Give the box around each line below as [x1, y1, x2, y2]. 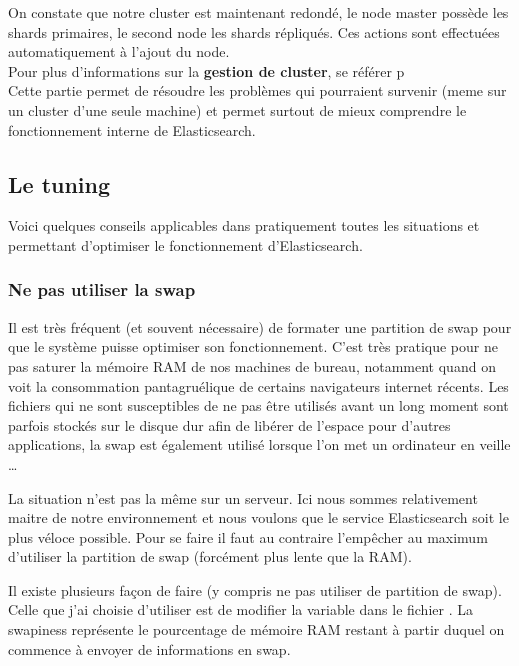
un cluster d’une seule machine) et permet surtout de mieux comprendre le [8, 99, 467, 120]
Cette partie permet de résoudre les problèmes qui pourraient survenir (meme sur [8, 80, 507, 101]
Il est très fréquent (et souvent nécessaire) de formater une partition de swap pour [8, 316, 512, 337]
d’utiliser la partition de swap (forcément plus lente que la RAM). [8, 546, 412, 567]
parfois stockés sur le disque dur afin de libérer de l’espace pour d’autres [8, 414, 451, 435]
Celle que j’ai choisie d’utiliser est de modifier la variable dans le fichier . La [8, 599, 473, 620]
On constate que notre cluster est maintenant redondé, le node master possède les [8, 2, 509, 22]
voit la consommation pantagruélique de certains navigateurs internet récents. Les [8, 375, 509, 396]
